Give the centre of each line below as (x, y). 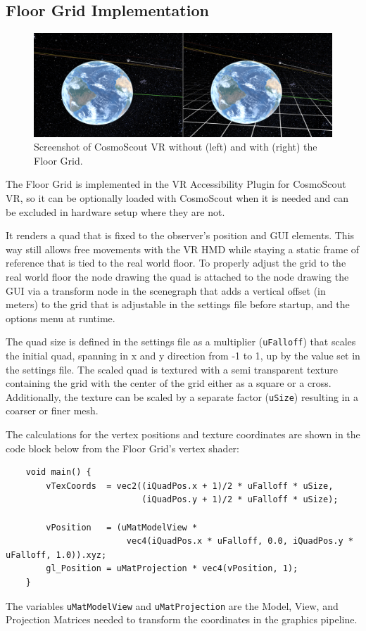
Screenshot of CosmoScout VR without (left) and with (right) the (176, 147)
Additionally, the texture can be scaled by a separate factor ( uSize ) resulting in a (182, 396)
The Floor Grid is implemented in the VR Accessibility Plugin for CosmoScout (176, 184)
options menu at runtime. (61, 318)
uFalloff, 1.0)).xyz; (56, 555)
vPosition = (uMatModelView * (122, 527)
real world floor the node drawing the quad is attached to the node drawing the (177, 276)
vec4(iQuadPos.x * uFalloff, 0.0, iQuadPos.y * (240, 541)
